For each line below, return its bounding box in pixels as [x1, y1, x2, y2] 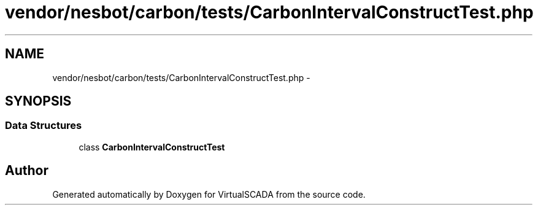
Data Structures [5, 119, 82, 132]
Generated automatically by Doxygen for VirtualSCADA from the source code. [52, 189, 366, 200]
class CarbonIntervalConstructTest [79, 141, 225, 152]
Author [5, 163, 48, 179]
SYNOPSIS [5, 93, 72, 109]
